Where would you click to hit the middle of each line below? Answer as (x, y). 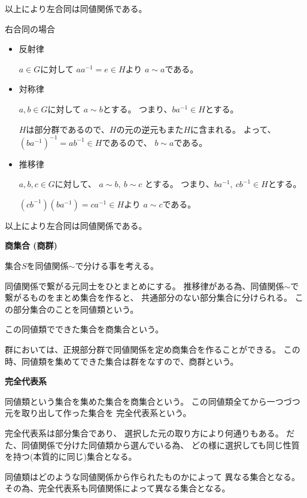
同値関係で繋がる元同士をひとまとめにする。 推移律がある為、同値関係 (145, 285)
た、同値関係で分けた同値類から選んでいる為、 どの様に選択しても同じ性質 (152, 444)
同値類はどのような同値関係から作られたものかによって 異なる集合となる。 (153, 476)
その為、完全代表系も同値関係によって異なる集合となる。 (118, 488)
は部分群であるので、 (68, 129)
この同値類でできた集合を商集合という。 (84, 329)
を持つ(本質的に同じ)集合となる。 (71, 456)
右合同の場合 (30, 28)
